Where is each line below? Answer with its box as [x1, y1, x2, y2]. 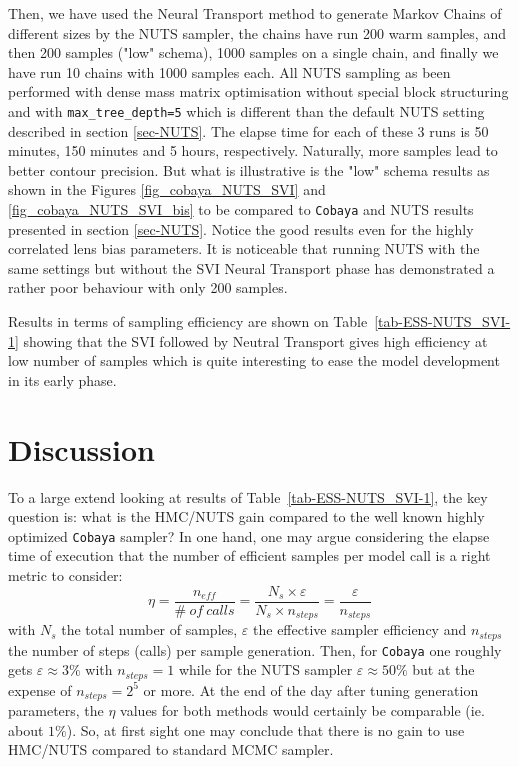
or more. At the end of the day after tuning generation [143, 679, 479, 700]
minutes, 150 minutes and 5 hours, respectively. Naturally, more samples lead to [8, 140, 498, 161]
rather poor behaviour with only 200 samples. [8, 277, 288, 298]
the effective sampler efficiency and [253, 619, 467, 640]
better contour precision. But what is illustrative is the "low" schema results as [8, 159, 490, 180]
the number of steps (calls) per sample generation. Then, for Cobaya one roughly [8, 639, 502, 660]
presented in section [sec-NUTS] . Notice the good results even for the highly [8, 218, 474, 239]
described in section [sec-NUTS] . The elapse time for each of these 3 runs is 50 [8, 120, 489, 141]
